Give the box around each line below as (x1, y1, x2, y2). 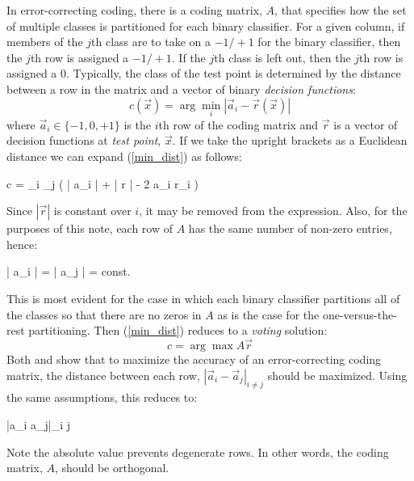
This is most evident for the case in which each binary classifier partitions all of (6, 289, 400, 306)
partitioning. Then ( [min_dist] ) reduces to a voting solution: (28, 322, 328, 339)
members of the (6, 33, 83, 50)
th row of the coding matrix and (158, 116, 319, 133)
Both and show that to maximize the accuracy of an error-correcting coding (6, 350, 382, 367)
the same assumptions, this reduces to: (6, 389, 198, 406)
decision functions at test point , (6, 132, 161, 149)
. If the (171, 49, 206, 65)
